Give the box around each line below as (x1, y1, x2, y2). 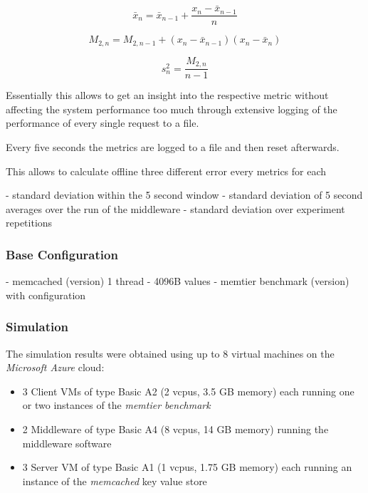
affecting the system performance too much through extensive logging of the (6, 101, 337, 116)
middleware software (22, 435, 112, 450)
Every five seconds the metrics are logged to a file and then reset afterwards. (6, 140, 340, 154)
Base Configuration (6, 245, 118, 263)
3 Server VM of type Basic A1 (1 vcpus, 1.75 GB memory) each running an (22, 460, 352, 474)
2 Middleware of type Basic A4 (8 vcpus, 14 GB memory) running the (22, 421, 329, 436)
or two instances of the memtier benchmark (22, 398, 211, 412)
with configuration (6, 287, 86, 302)
